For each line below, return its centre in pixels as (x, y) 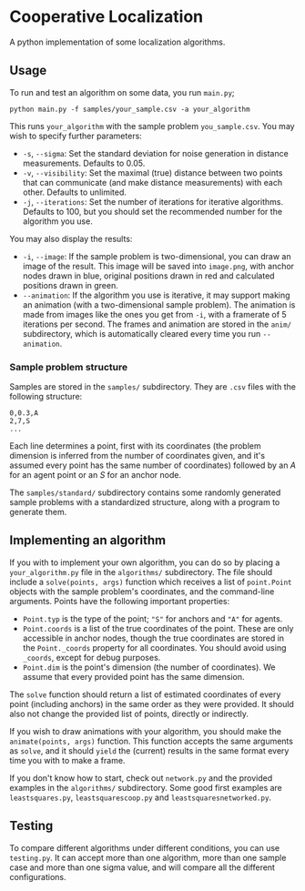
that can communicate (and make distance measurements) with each (152, 182)
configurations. (38, 876)
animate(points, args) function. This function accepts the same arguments (152, 741)
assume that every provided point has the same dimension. (133, 676)
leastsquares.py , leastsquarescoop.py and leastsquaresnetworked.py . (140, 797)
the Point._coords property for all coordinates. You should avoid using (154, 647)
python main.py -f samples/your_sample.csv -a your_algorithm (130, 109)
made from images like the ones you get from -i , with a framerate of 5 (154, 314)
